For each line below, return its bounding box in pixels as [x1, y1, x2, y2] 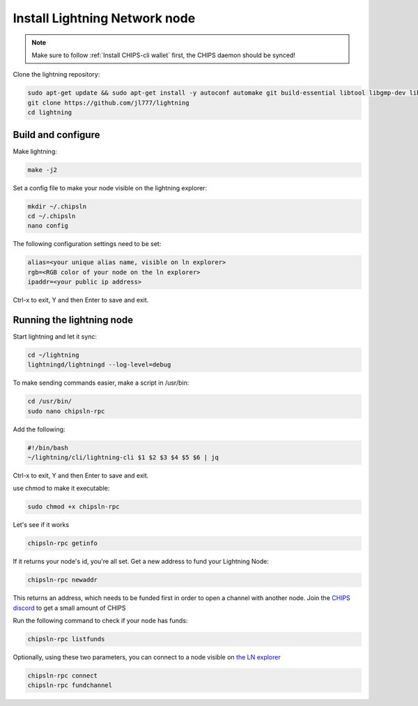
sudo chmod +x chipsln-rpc [27, 502, 120, 511]
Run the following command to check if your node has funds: [13, 617, 188, 625]
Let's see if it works [13, 521, 70, 529]
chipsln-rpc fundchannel [27, 682, 113, 689]
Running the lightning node [13, 314, 134, 325]
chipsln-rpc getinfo [27, 539, 98, 547]
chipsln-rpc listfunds [27, 635, 105, 643]
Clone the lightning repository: [13, 70, 100, 79]
